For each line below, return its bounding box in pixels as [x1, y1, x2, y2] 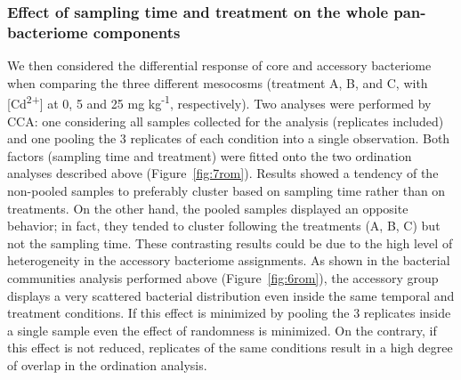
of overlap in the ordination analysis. [7, 355, 207, 374]
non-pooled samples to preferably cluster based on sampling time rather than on [7, 181, 446, 199]
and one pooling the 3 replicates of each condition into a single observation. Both [7, 129, 450, 148]
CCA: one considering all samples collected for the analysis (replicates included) [7, 111, 444, 130]
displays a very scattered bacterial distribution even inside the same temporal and [7, 286, 455, 304]
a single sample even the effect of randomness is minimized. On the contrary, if [7, 320, 437, 339]
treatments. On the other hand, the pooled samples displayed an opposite [7, 198, 408, 217]
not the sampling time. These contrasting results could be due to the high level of [7, 233, 453, 252]
